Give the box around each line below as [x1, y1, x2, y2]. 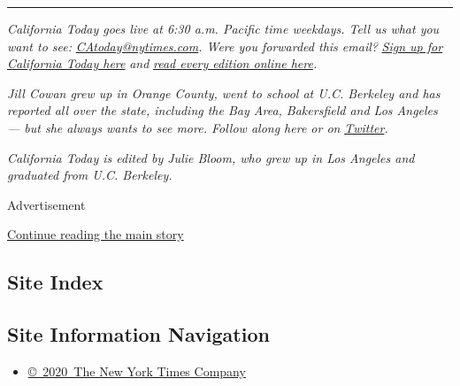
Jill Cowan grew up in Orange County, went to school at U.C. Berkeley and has [7, 83, 441, 102]
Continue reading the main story [7, 225, 184, 243]
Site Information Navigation [7, 320, 270, 348]
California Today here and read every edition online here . [7, 54, 318, 73]
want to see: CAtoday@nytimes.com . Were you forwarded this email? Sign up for [7, 36, 443, 55]
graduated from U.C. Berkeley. [7, 166, 172, 184]
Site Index [7, 268, 103, 296]
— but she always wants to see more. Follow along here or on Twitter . [7, 118, 388, 136]
